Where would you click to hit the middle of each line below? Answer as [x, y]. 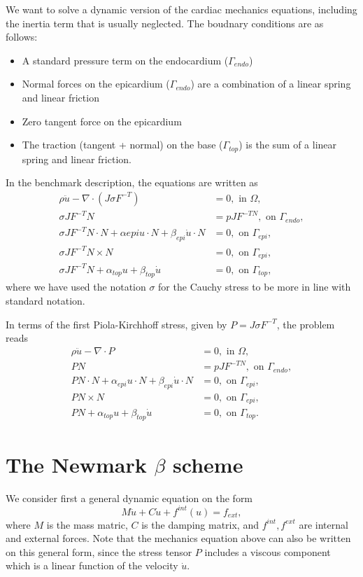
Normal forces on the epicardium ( [96, 84]
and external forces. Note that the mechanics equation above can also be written [178, 538]
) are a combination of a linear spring [271, 84]
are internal [323, 524]
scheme [208, 464]
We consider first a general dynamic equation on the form [129, 498]
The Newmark [76, 464]
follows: [22, 37]
